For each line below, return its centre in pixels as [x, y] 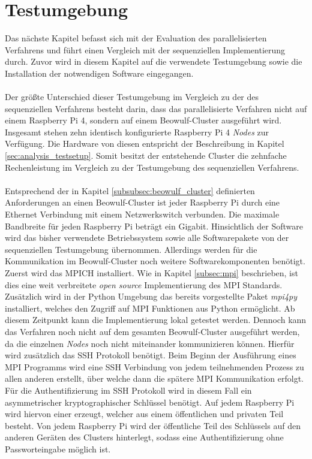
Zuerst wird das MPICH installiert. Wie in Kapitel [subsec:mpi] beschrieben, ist [151, 273]
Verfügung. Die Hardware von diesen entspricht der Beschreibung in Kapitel [145, 144]
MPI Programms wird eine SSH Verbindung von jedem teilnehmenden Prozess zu [154, 366]
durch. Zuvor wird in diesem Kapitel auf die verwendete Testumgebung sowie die [154, 61]
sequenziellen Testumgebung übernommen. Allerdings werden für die [131, 249]
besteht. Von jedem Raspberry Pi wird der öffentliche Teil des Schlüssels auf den [153, 425]
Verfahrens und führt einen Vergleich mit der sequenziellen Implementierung [145, 49]
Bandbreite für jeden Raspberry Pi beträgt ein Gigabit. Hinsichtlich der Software [154, 226]
